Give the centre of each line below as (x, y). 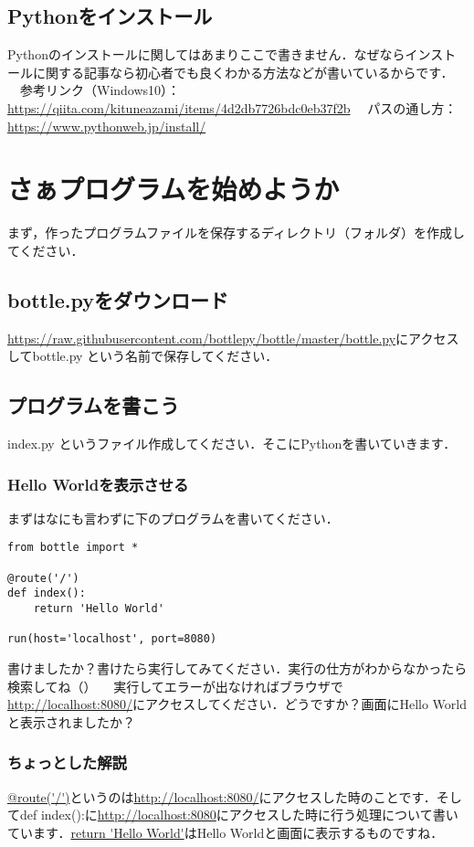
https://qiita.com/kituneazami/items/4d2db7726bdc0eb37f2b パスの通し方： (232, 107)
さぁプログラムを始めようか (174, 189)
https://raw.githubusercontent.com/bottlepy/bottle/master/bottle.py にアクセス (233, 338)
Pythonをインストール (110, 16)
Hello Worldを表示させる (98, 484)
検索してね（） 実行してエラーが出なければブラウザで (175, 686)
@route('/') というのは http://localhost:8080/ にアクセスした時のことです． (222, 796)
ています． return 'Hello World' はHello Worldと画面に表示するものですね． (226, 832)
